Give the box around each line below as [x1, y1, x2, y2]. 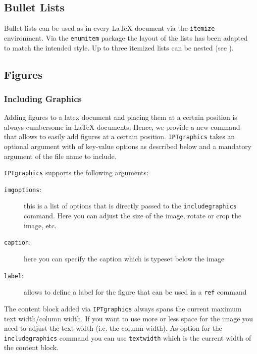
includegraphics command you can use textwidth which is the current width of [4, 332, 252, 343]
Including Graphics [4, 92, 82, 104]
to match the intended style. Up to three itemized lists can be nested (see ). [4, 42, 234, 52]
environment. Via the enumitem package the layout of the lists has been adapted [4, 32, 248, 43]
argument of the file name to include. [4, 151, 117, 161]
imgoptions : [4, 184, 42, 194]
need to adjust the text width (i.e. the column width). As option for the [4, 323, 222, 333]
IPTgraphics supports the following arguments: [4, 167, 149, 178]
